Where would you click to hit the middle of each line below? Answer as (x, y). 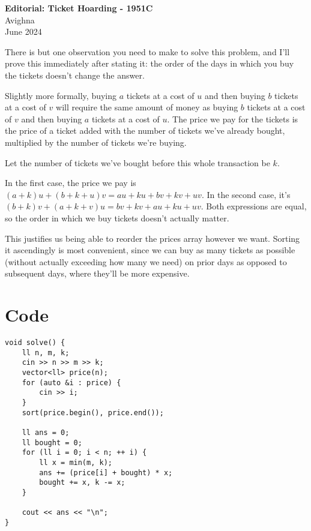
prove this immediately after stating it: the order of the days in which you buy (149, 63)
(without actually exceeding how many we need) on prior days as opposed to (146, 261)
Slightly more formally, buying (61, 95)
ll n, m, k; (46, 352)
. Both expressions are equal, (254, 206)
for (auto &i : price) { (71, 382)
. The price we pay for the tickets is (233, 118)
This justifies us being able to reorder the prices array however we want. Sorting (152, 238)
